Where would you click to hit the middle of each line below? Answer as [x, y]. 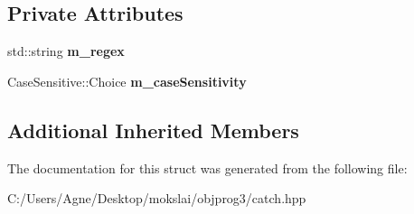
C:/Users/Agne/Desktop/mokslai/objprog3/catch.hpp [157, 198]
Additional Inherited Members [153, 130]
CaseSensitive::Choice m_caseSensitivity [127, 81]
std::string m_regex [66, 51]
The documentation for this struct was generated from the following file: [207, 167]
